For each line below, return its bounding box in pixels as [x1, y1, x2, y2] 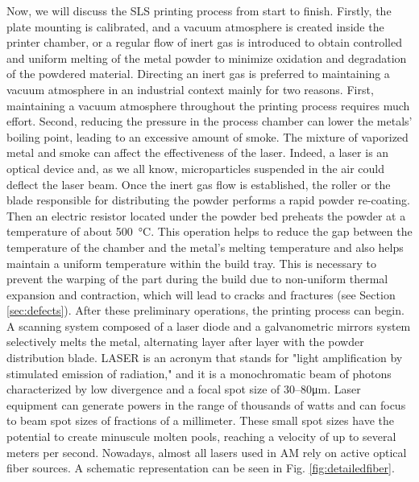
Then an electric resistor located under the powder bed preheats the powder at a [6, 207, 406, 224]
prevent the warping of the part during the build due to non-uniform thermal [6, 270, 388, 287]
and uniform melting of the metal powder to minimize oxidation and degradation [6, 49, 407, 66]
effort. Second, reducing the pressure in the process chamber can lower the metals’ [6, 113, 413, 130]
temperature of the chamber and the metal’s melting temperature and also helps [6, 238, 404, 255]
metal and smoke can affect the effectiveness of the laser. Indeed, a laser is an [6, 144, 389, 161]
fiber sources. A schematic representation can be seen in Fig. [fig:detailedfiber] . [6, 459, 395, 476]
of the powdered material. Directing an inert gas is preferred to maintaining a [6, 65, 390, 82]
